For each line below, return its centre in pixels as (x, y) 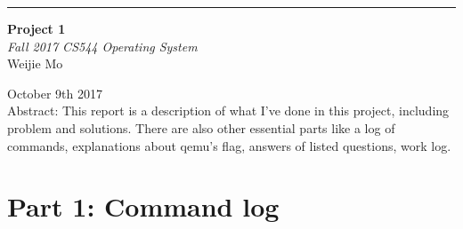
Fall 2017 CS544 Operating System (102, 46)
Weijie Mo (35, 63)
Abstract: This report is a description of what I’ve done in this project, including (228, 111)
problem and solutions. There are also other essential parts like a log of (201, 127)
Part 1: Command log (143, 206)
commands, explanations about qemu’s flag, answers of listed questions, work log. (229, 145)
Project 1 (37, 28)
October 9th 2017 (55, 93)
